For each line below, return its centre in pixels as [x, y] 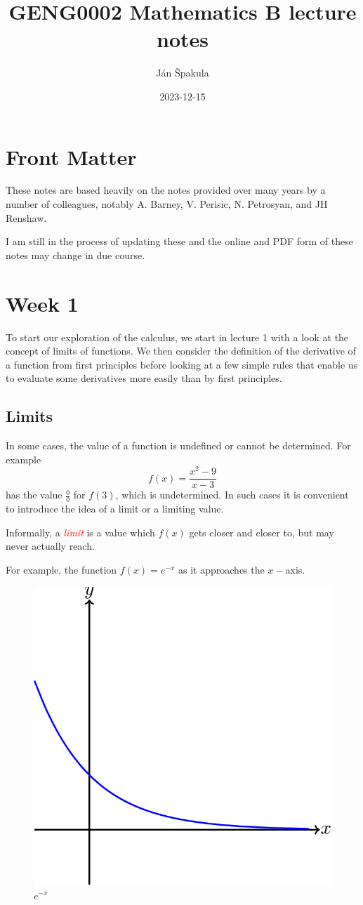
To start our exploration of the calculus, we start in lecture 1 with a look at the [177, 337]
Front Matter [71, 156]
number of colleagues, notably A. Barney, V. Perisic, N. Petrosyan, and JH [167, 204]
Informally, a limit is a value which [80, 532]
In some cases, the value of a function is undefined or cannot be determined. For [178, 445]
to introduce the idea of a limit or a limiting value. [115, 509]
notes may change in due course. [75, 255]
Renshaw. [26, 217]
